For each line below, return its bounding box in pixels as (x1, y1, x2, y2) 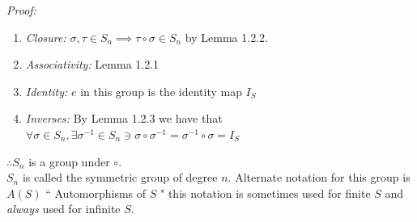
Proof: (6, 2, 36, 18)
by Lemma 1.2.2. (185, 28, 268, 45)
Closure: (25, 28, 66, 45)
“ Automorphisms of (45, 184, 147, 201)
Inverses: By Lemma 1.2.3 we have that (25, 110, 223, 127)
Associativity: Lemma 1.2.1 (25, 56, 160, 73)
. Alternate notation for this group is (228, 169, 411, 186)
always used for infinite (6, 200, 121, 217)
